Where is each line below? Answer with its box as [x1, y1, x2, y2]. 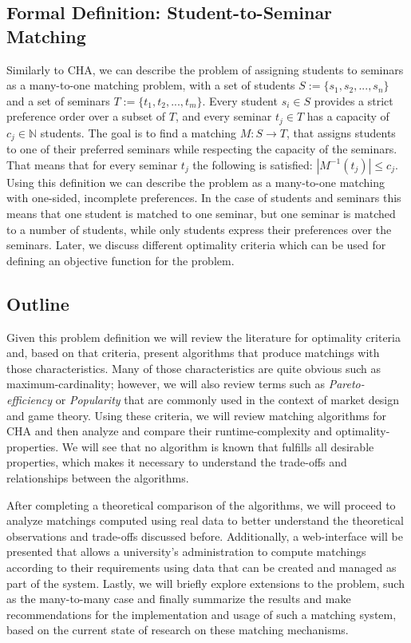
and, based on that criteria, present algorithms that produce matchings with [6, 344, 380, 361]
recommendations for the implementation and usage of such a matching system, [6, 605, 397, 622]
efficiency [6, 391, 53, 408]
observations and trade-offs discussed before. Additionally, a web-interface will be [6, 527, 403, 544]
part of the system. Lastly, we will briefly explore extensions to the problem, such [6, 574, 405, 591]
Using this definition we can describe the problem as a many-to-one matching [6, 173, 385, 190]
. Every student [202, 92, 278, 109]
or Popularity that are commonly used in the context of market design [55, 391, 400, 408]
